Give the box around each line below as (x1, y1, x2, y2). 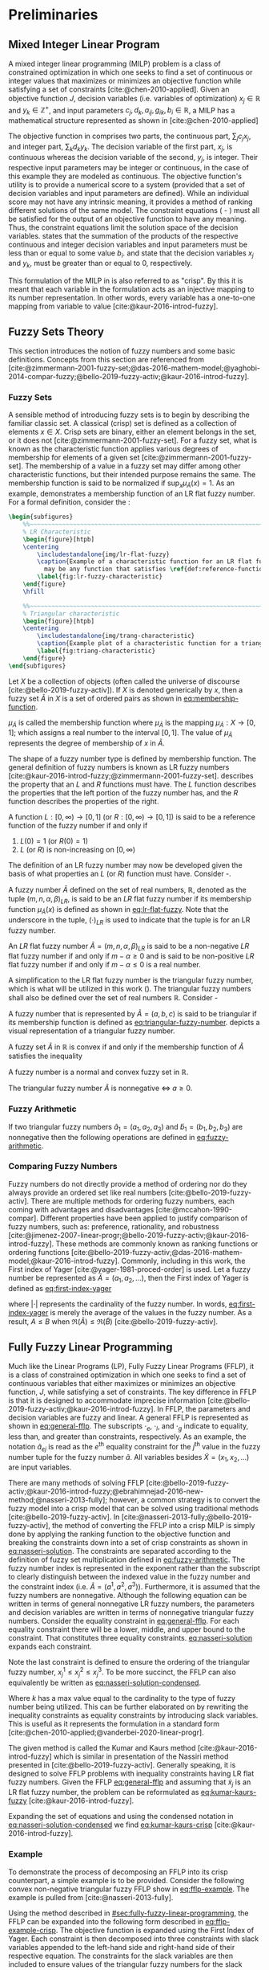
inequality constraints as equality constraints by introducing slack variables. (8, 1710, 259, 1720)
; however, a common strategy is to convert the (105, 1495, 261, 1505)
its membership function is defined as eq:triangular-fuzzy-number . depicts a (8, 1018, 260, 1028)
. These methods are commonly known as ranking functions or (51, 1239, 259, 1249)
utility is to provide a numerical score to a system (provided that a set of (8, 179, 246, 190)
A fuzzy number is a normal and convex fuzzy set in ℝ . (8, 1067, 189, 1077)
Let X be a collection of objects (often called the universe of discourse (8, 676, 240, 686)
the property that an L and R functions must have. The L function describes (8, 779, 257, 789)
